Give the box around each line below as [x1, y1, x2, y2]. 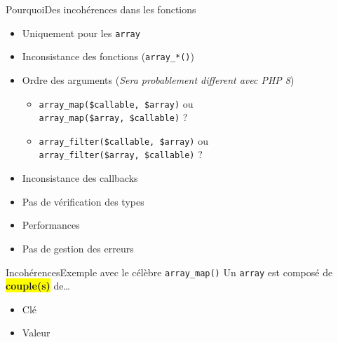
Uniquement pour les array [22, 25, 140, 40]
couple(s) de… [6, 278, 70, 293]
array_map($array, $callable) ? [39, 110, 188, 124]
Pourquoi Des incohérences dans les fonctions [6, 2, 196, 16]
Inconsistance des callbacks [22, 171, 138, 185]
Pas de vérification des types [22, 194, 144, 208]
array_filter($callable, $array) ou [39, 133, 208, 148]
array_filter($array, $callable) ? [39, 147, 203, 162]
